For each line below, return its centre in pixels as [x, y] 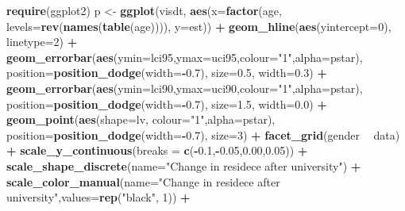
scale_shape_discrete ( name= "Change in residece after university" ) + [184, 165]
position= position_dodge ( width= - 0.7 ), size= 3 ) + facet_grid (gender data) [203, 134]
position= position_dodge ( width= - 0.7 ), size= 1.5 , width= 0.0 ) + [167, 104]
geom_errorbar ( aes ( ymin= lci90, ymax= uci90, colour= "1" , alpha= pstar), [185, 88]
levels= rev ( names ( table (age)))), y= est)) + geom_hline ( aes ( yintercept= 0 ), [199, 26]
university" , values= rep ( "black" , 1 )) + [98, 197]
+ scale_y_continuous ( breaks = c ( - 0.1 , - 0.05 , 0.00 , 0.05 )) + [157, 150]
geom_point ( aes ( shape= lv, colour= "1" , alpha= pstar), [141, 119]
